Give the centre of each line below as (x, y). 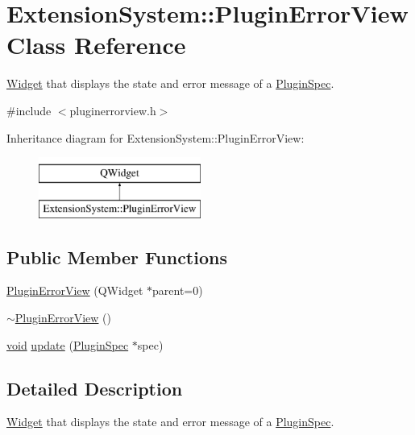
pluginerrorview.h (113, 110)
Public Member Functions (117, 257)
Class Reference (96, 45)
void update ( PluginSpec (68, 344)
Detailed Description (95, 388)
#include (29, 110)
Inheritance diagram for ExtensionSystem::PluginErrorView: (156, 137)
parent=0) (178, 290)
